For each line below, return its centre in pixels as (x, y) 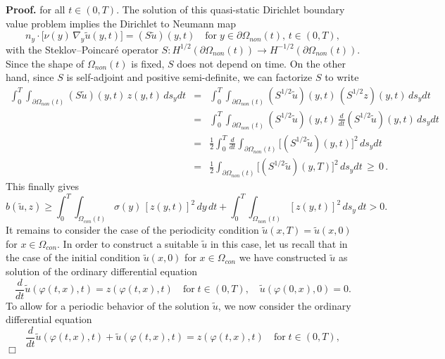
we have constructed (283, 257)
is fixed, (148, 63)
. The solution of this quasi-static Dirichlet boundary (231, 9)
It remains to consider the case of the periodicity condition (132, 230)
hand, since (30, 77)
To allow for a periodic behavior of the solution (108, 305)
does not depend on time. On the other (262, 63)
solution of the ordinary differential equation (102, 271)
